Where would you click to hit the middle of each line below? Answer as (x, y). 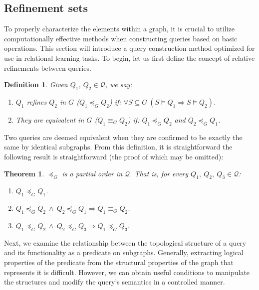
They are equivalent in (50, 119)
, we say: (119, 84)
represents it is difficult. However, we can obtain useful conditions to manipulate (127, 272)
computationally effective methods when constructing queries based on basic (121, 38)
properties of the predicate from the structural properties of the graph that (119, 262)
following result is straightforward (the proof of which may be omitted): (114, 156)
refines (37, 101)
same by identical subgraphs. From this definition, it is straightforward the (118, 147)
